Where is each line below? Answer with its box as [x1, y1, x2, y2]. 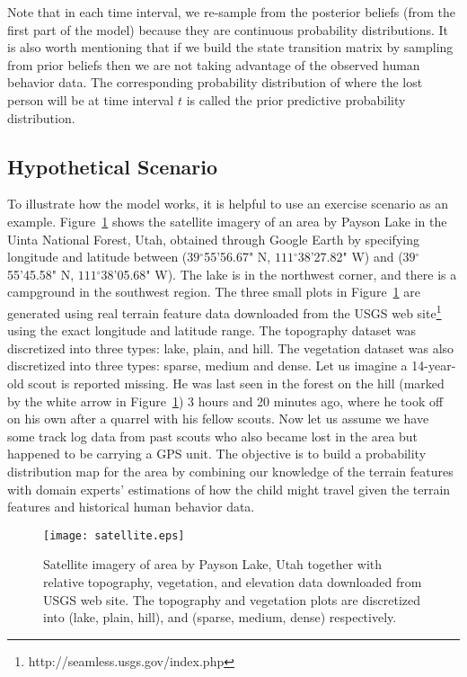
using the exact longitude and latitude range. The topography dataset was [7, 321, 416, 340]
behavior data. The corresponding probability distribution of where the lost [7, 73, 423, 92]
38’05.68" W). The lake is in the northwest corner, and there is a [101, 264, 457, 283]
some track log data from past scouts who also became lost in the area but [7, 426, 419, 445]
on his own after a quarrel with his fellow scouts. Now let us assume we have [7, 409, 429, 428]
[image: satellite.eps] [43, 529, 185, 542]
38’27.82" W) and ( [297, 247, 403, 266]
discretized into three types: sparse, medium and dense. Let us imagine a [7, 356, 408, 375]
